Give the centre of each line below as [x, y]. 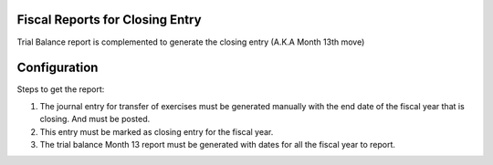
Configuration [58, 68]
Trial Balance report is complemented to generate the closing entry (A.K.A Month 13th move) [191, 42]
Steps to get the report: [61, 89]
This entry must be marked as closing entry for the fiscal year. [157, 131]
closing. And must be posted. [95, 119]
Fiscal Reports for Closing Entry [109, 20]
